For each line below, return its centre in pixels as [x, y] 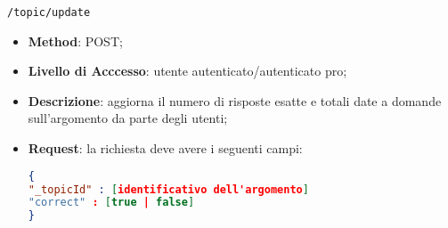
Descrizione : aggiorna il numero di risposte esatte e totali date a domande [235, 100]
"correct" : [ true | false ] [111, 203]
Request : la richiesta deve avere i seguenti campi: [165, 148]
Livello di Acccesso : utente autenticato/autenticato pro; [187, 71]
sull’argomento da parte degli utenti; [128, 118]
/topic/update [49, 12]
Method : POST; [75, 41]
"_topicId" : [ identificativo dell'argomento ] [168, 189]
